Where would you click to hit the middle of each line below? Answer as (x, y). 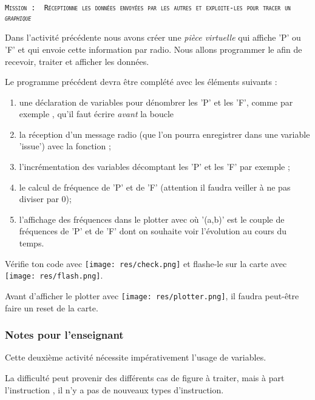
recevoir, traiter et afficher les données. (77, 61)
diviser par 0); (45, 199)
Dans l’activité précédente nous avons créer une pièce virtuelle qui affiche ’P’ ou (153, 37)
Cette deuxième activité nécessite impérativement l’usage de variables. (136, 357)
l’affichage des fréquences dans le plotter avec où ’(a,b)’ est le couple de (152, 219)
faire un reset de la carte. (52, 307)
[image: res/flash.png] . (54, 275)
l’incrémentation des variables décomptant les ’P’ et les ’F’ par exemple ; (154, 167)
